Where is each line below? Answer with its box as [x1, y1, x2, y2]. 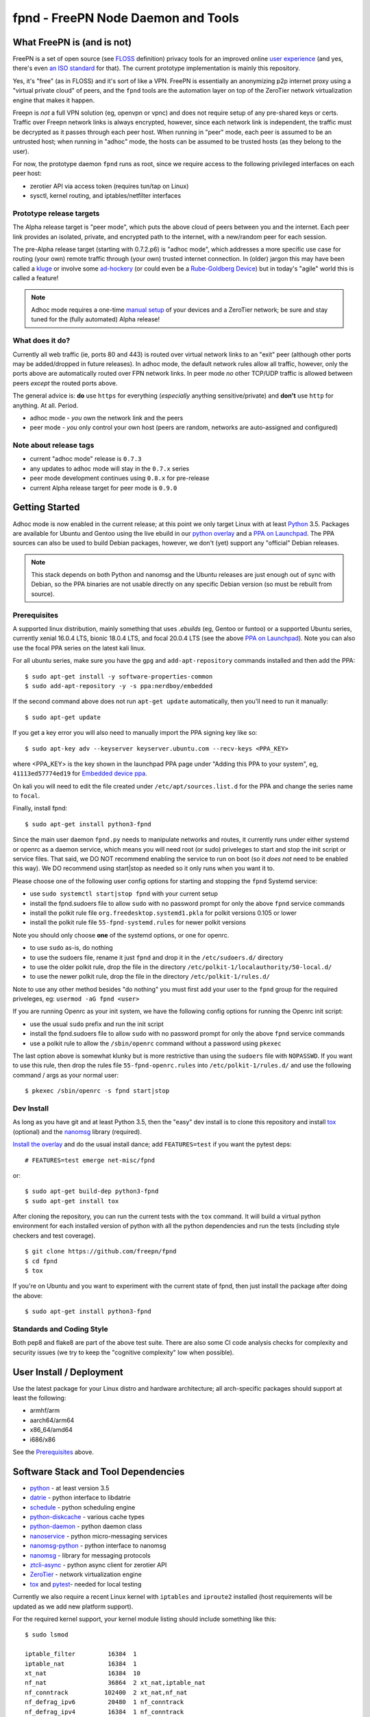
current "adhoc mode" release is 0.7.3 [29, 455, 142, 463]
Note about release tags [12, 440, 95, 450]
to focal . [12, 792, 40, 800]
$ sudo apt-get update [25, 713, 101, 721]
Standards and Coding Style [12, 1324, 109, 1334]
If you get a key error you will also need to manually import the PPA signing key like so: [12, 729, 258, 737]
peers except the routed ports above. [12, 378, 118, 387]
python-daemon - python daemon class [29, 1522, 143, 1531]
